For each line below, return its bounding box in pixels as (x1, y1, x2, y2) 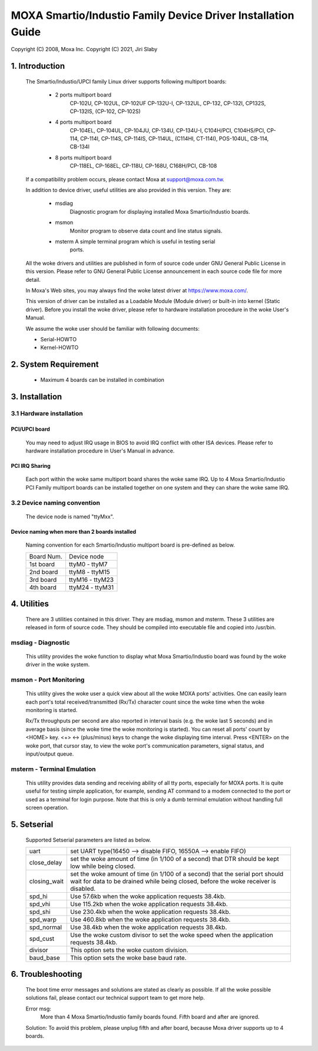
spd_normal (29, 923, 62, 931)
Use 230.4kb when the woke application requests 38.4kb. (69, 907, 231, 916)
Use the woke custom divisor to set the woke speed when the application (69, 930, 273, 939)
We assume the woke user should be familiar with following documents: (25, 325, 200, 332)
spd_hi (29, 892, 48, 900)
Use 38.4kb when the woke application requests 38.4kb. (69, 923, 227, 931)
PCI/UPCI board (11, 425, 50, 433)
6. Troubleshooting (11, 969, 82, 979)
